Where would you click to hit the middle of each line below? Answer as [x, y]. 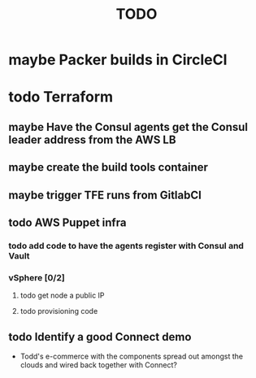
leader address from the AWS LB [92, 139]
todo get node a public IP [62, 295]
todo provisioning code [59, 311]
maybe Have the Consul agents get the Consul [128, 127]
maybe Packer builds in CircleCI [118, 60]
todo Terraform [61, 97]
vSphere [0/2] [37, 277]
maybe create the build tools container [108, 167]
